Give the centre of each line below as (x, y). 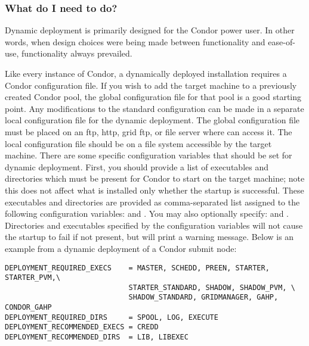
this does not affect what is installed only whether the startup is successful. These (154, 190)
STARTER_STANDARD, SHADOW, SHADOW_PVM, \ (212, 287)
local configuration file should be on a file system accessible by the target (138, 143)
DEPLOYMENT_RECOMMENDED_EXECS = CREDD (82, 327)
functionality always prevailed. (77, 53)
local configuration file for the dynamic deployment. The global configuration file (152, 120)
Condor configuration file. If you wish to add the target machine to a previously (151, 85)
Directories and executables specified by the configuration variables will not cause (154, 225)
